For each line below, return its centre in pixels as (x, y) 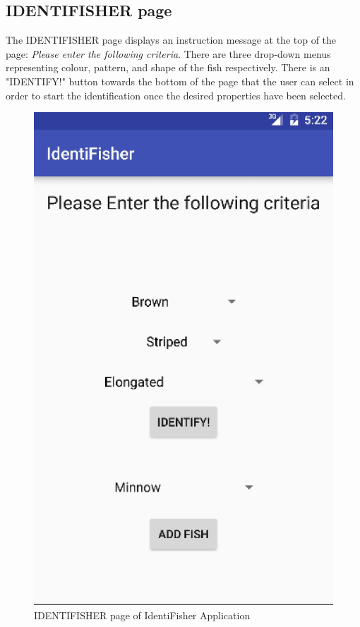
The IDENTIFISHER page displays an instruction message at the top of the (171, 40)
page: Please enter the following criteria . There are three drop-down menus (168, 53)
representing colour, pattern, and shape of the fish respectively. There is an (168, 67)
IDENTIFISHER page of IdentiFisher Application (142, 615)
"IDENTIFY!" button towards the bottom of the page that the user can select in (180, 81)
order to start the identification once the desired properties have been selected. (176, 95)
